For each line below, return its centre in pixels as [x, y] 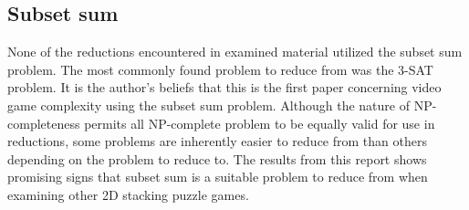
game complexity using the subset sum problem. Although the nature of [208, 105]
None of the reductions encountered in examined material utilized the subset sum [235, 52]
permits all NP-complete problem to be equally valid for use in [260, 123]
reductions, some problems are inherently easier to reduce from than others [217, 141]
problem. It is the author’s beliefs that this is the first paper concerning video [224, 87]
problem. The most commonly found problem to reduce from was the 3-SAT [220, 69]
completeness [44, 123]
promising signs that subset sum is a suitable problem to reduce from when [218, 177]
